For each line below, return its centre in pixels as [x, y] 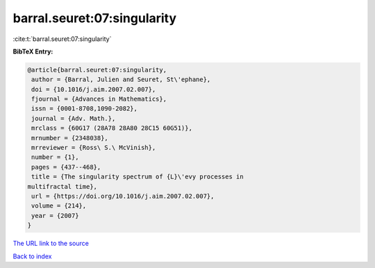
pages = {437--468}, [66, 167]
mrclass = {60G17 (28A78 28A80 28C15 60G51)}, [112, 128]
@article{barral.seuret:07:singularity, [97, 70]
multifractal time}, [62, 186]
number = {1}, [55, 157]
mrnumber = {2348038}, [70, 138]
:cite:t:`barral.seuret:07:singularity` [62, 39]
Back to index [32, 256]
